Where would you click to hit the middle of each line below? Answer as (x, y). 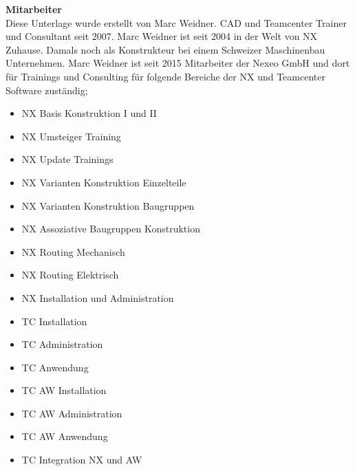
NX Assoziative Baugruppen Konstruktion (111, 229)
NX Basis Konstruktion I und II (89, 113)
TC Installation (54, 321)
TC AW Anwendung (65, 436)
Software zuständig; (47, 90)
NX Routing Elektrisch (70, 275)
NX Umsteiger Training (71, 136)
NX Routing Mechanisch (73, 251)
